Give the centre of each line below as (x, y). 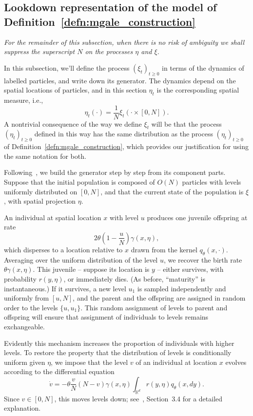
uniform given (25, 362)
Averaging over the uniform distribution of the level (81, 259)
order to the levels (31, 307)
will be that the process (186, 123)
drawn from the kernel (164, 249)
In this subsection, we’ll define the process (67, 67)
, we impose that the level (89, 362)
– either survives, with (190, 269)
